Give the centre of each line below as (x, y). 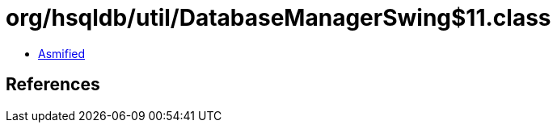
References (53, 85)
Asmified (62, 53)
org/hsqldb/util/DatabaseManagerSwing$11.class (278, 18)
